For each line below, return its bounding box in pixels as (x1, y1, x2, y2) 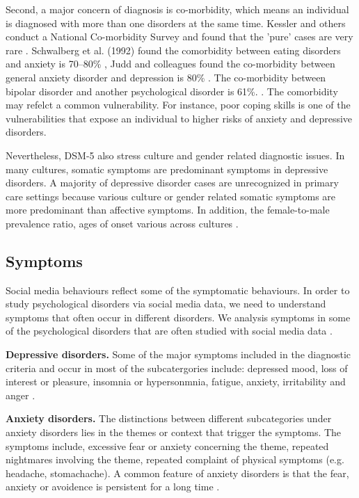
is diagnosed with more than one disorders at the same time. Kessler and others (6, 15, 346, 30)
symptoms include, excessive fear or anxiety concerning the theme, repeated (6, 438, 329, 453)
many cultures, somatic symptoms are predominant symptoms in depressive (6, 161, 328, 176)
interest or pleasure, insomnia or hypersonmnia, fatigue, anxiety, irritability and (6, 374, 346, 389)
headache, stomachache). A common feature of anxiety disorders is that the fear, (6, 465, 349, 480)
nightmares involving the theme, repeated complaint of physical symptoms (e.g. (6, 452, 344, 467)
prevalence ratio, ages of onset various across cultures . (6, 216, 239, 230)
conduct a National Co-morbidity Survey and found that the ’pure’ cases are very (6, 29, 353, 44)
